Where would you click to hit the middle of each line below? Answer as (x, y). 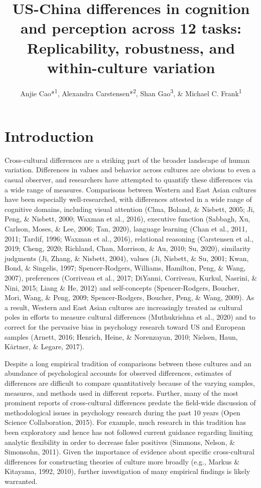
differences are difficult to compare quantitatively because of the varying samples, (130, 383)
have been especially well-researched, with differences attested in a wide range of (128, 199)
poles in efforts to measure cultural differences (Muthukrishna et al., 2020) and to (130, 317)
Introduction (49, 136)
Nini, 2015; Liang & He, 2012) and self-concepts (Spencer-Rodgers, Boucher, (122, 287)
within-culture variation (131, 67)
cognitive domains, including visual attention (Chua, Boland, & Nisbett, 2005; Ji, (130, 209)
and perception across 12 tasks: (131, 28)
